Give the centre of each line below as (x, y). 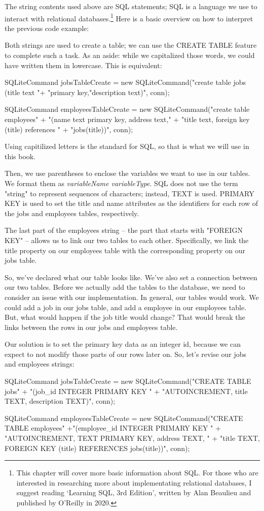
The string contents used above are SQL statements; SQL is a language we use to (131, 6)
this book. (20, 156)
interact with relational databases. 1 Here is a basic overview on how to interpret (129, 17)
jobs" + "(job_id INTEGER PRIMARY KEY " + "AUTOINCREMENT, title (126, 391)
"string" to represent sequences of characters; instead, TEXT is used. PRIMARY (129, 193)
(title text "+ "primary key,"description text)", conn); (87, 92)
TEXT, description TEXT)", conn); (60, 401)
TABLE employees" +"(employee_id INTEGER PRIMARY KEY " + (113, 428)
